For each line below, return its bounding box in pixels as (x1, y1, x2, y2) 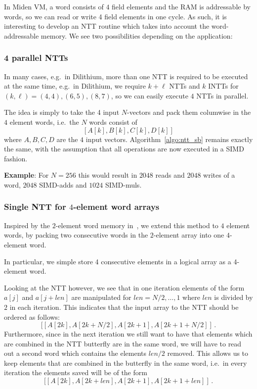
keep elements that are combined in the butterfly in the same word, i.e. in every (4, 357, 247, 368)
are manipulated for (71, 292, 131, 302)
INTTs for (208, 81, 239, 91)
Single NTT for (4, 200, 66, 213)
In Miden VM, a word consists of (4, 1, 104, 11)
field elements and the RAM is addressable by (112, 1, 251, 11)
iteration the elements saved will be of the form (4, 367, 147, 378)
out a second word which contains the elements (4, 348, 147, 358)
